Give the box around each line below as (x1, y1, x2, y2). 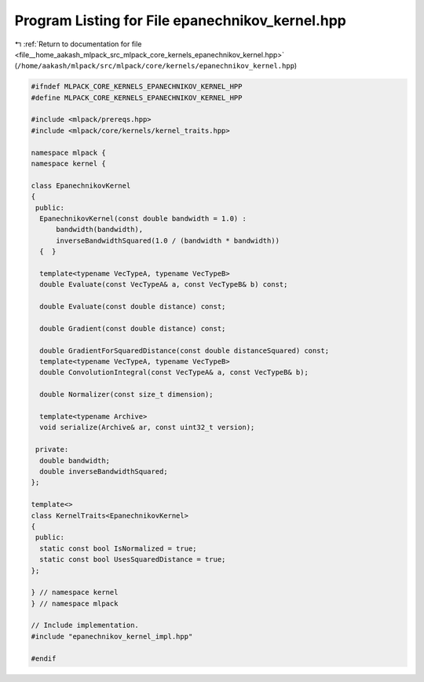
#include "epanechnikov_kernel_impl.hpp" (31, 632, 193, 640)
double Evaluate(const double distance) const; (39, 302, 226, 311)
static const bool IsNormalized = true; (39, 544, 197, 553)
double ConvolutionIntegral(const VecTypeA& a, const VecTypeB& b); (39, 368, 309, 377)
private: (35, 445, 69, 454)
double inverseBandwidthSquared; (39, 467, 168, 475)
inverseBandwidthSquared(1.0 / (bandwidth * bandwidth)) (56, 236, 280, 245)
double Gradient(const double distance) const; (39, 324, 226, 333)
